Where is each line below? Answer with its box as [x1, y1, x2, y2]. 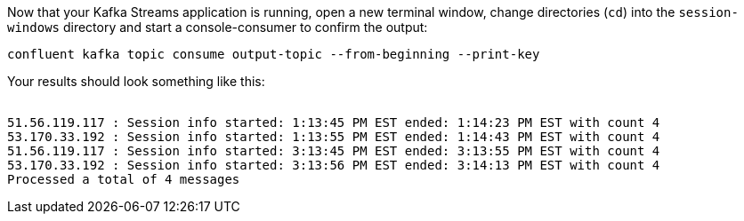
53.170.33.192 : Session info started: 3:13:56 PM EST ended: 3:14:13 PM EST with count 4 [7, 158, 660, 172]
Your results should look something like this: [7, 74, 265, 89]
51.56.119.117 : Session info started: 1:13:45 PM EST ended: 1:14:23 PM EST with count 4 [7, 115, 660, 130]
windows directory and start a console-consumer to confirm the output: [7, 20, 428, 35]
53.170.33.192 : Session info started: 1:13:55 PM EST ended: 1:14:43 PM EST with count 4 [7, 130, 660, 144]
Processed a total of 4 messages [7, 172, 240, 186]
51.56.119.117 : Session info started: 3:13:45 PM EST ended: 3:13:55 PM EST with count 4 [7, 144, 660, 158]
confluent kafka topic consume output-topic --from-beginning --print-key [7, 47, 540, 61]
